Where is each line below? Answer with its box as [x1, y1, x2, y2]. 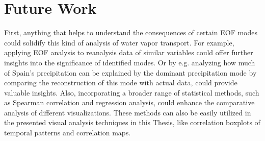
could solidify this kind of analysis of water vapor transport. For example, [4, 37, 234, 48]
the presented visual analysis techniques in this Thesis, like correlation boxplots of [4, 117, 260, 128]
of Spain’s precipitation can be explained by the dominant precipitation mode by [4, 67, 257, 78]
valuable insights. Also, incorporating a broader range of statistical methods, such [4, 87, 259, 98]
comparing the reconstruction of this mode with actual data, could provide [4, 77, 237, 88]
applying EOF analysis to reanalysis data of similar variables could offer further [4, 47, 253, 58]
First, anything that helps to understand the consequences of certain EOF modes [4, 27, 258, 38]
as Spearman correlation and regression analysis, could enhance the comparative [4, 97, 255, 108]
